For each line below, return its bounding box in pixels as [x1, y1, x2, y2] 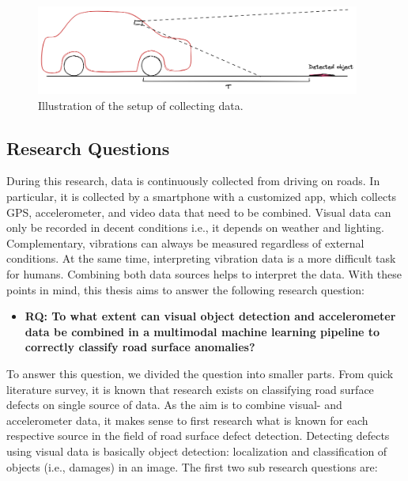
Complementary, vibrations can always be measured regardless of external [6, 234, 365, 251]
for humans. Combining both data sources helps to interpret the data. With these [6, 266, 402, 282]
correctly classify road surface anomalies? [25, 339, 255, 355]
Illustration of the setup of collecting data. [38, 97, 244, 113]
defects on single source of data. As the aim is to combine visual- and [6, 396, 342, 413]
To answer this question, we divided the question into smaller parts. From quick [6, 365, 394, 381]
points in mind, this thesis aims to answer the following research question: [6, 281, 365, 297]
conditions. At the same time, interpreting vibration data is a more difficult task [6, 250, 396, 267]
